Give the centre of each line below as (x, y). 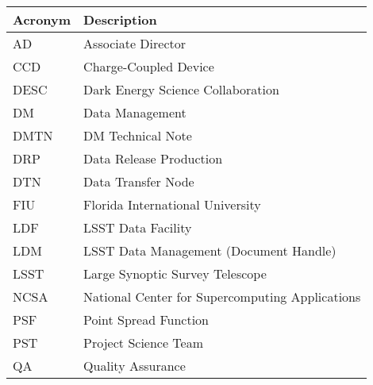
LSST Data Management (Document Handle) (210, 250)
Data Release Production (153, 158)
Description (120, 19)
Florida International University (172, 204)
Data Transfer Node (139, 181)
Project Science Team (144, 343)
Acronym (42, 19)
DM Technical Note (138, 135)
